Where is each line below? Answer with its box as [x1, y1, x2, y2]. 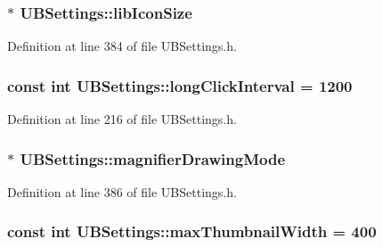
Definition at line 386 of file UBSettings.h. [7, 182, 237, 201]
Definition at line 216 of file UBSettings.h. [7, 110, 237, 128]
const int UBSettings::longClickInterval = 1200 [7, 74, 353, 96]
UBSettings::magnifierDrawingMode [20, 147, 286, 169]
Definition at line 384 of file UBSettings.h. [7, 37, 237, 55]
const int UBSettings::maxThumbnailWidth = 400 [7, 220, 377, 243]
